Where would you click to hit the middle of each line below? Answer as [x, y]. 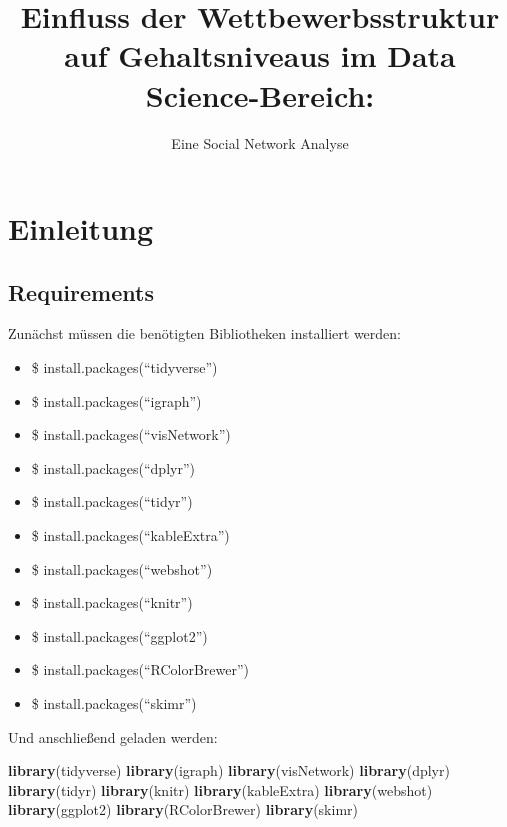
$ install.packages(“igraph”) [116, 400]
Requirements [81, 291]
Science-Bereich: [260, 94]
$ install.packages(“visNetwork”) [131, 434]
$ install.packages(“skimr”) [114, 703]
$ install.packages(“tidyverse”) [124, 367]
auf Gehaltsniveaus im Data [260, 55]
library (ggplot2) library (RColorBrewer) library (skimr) [183, 809]
